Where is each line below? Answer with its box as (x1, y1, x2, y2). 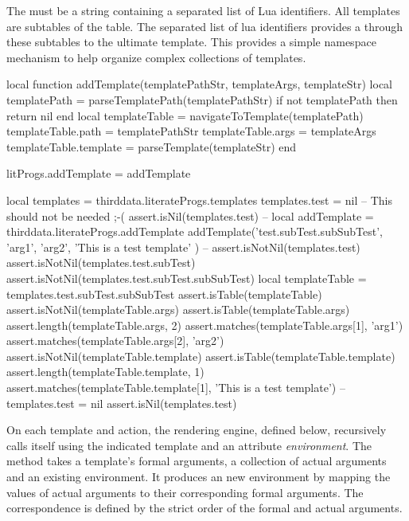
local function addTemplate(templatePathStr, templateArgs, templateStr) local (6, 76, 392, 92)
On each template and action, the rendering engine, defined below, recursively (6, 421, 387, 438)
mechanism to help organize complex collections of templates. (6, 49, 306, 65)
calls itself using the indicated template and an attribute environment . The (6, 437, 372, 453)
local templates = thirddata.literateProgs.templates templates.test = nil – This (6, 191, 392, 208)
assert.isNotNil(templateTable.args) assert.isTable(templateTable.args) (6, 301, 350, 318)
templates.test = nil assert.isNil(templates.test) (6, 394, 237, 411)
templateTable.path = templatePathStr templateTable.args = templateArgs (6, 123, 376, 139)
